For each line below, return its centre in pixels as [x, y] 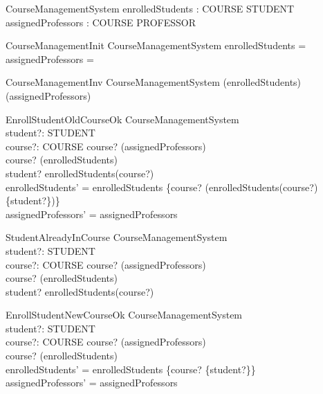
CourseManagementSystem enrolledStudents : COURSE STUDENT [150, 8]
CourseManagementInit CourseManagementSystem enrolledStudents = [156, 45]
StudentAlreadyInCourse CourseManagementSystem [117, 237]
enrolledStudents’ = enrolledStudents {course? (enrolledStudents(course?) [162, 187]
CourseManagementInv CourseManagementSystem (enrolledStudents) [154, 82]
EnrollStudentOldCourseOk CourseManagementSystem [122, 119]
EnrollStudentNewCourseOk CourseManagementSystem [124, 315]
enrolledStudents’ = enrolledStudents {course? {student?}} [131, 369]
